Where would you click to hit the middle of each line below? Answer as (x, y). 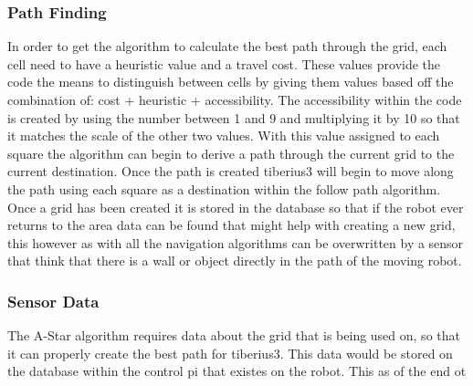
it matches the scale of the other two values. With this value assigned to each (224, 136)
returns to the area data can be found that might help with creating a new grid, (231, 225)
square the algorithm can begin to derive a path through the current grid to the (231, 153)
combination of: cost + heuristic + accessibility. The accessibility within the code (235, 99)
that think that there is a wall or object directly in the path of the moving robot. (235, 261)
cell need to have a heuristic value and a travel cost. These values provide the (224, 63)
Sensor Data (53, 301)
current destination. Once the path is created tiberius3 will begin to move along (231, 171)
